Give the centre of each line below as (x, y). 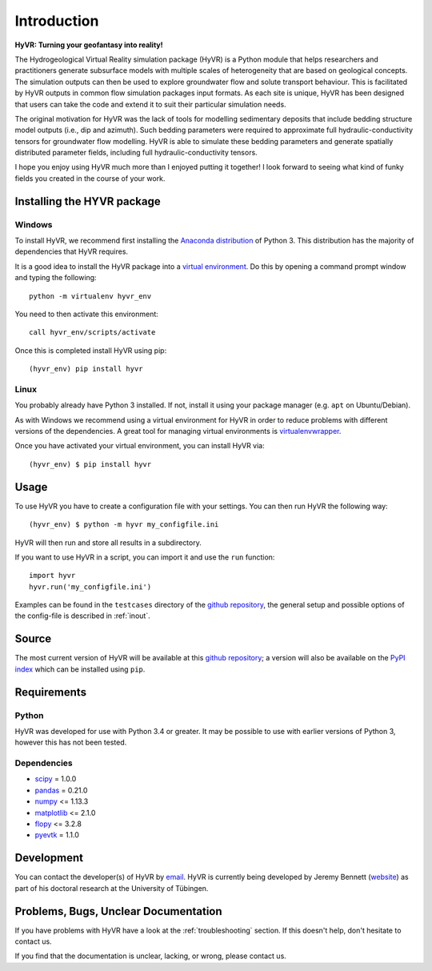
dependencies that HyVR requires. (71, 251)
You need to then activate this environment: (87, 314)
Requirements (51, 692)
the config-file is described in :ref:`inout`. (83, 616)
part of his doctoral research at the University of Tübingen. (112, 888)
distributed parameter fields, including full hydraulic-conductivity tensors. (136, 153)
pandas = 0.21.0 (61, 790)
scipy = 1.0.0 (56, 779)
